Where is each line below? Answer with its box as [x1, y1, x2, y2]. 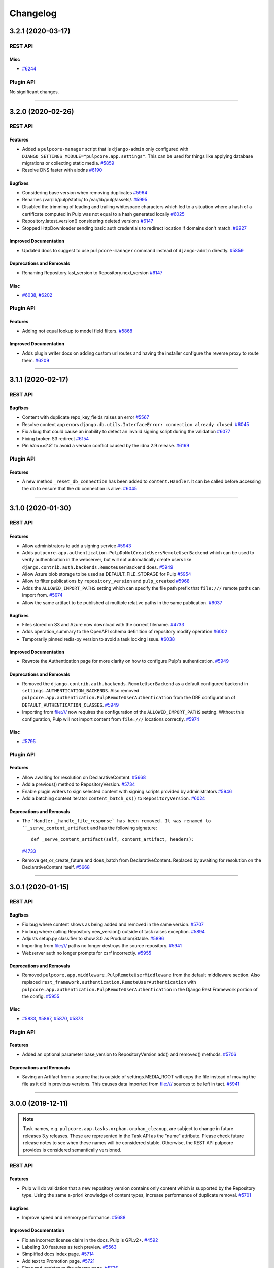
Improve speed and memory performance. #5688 [22, 1215, 126, 1221]
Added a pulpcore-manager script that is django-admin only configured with [22, 146, 189, 152]
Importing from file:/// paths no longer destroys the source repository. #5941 [22, 942, 182, 948]
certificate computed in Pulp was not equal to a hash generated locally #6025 [22, 210, 185, 217]
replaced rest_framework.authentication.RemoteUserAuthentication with [22, 979, 196, 985]
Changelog [9, 8, 57, 19]
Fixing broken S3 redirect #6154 [22, 435, 89, 441]
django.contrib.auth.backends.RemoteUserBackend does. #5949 [22, 563, 174, 570]
